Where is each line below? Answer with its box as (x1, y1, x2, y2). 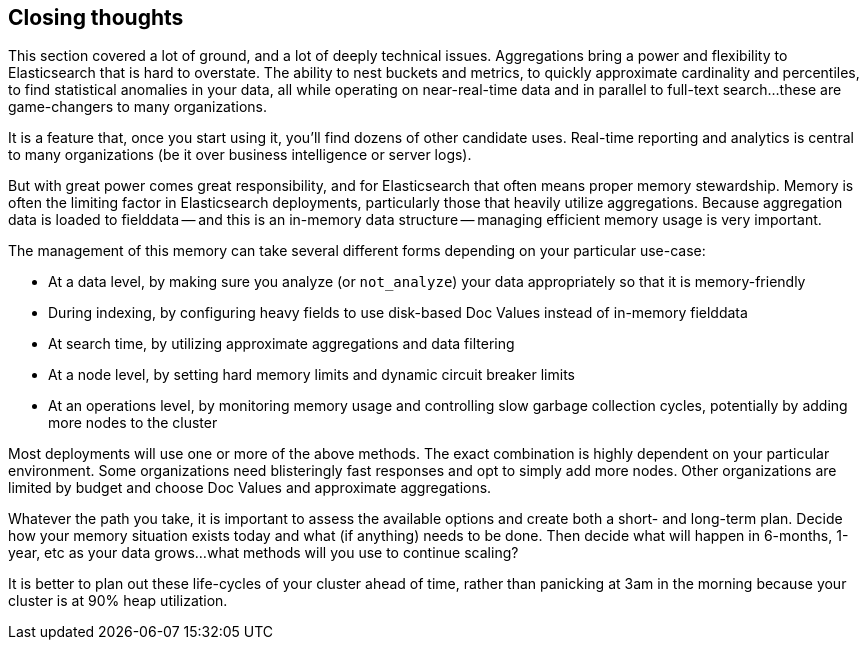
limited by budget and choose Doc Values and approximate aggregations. (8, 479, 492, 497)
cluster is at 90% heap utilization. (8, 592, 228, 610)
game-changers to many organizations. (8, 98, 268, 116)
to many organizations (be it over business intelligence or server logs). (8, 146, 472, 164)
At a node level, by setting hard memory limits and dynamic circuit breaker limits (48, 366, 575, 384)
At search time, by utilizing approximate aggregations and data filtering (48, 335, 515, 353)
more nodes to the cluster (48, 414, 218, 432)
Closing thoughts (8, 5, 184, 30)
